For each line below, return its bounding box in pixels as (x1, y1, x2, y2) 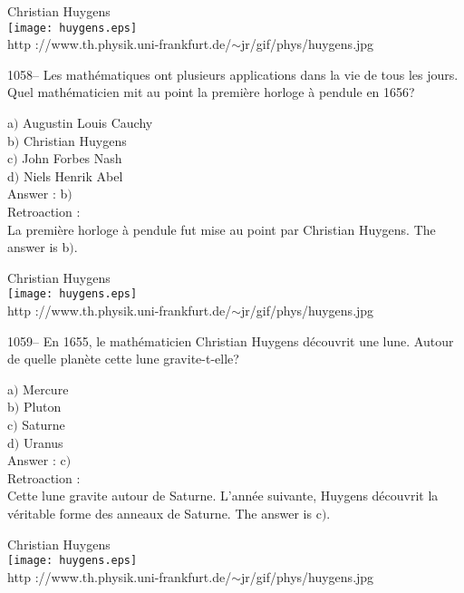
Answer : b (7, 184, 68, 203)
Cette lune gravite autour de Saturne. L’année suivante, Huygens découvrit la (7, 486, 439, 505)
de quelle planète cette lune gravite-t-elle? (7, 349, 239, 368)
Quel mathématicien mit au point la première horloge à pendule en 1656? (7, 83, 415, 102)
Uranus (23, 433, 63, 452)
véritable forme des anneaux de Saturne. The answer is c (7, 503, 322, 522)
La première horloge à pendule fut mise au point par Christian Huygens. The (7, 219, 436, 238)
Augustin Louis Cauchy (23, 113, 153, 132)
